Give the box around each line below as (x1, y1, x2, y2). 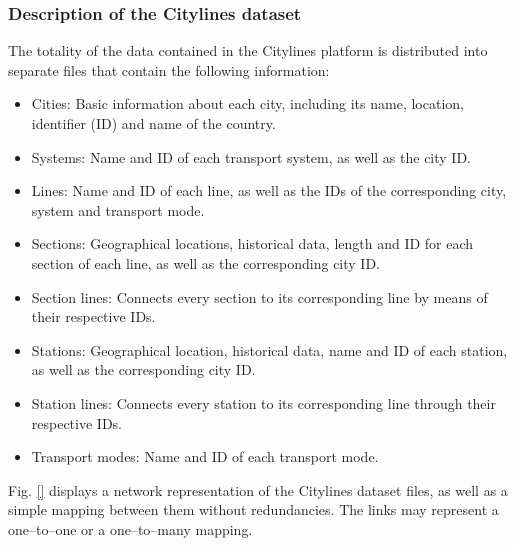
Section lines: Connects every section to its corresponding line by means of (31, 286, 488, 307)
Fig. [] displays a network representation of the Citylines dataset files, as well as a (8, 479, 508, 500)
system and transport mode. (31, 199, 205, 220)
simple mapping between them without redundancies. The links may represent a (8, 499, 499, 520)
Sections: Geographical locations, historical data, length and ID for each (31, 233, 474, 254)
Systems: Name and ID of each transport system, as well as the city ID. (31, 146, 472, 167)
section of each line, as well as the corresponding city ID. (31, 252, 381, 273)
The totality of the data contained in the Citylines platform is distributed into (8, 40, 488, 61)
